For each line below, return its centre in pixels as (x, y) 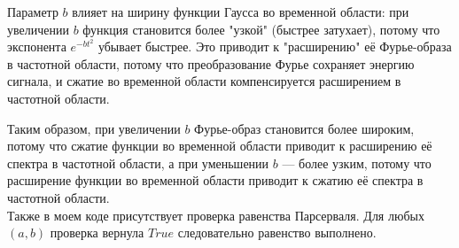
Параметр (33, 12)
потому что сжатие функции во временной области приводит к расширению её (220, 146)
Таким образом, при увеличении (94, 128)
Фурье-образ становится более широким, (304, 128)
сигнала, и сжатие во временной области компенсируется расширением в (204, 81)
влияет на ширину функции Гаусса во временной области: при (241, 12)
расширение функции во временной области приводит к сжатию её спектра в (215, 180)
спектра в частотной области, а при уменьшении (138, 163)
